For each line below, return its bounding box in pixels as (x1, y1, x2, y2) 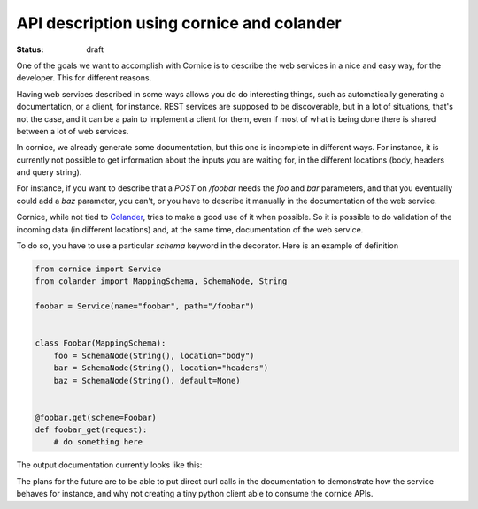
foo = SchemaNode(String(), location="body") (53, 350, 255, 361)
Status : (16, 44, 44, 55)
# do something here (53, 437, 143, 447)
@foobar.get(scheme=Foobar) (35, 412, 157, 422)
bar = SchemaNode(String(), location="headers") (53, 363, 269, 373)
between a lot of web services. (16, 125, 129, 136)
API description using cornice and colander (16, 13, 343, 33)
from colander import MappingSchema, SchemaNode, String (35, 277, 288, 286)
